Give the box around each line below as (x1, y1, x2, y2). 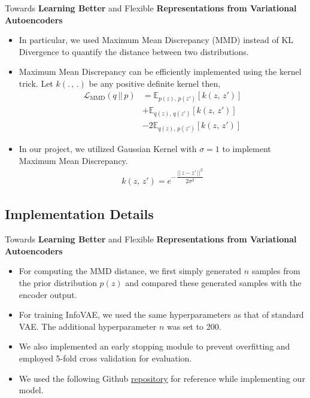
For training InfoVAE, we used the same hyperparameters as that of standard (19, 308, 304, 321)
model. (19, 384, 44, 396)
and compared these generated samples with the (125, 277, 302, 289)
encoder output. (19, 288, 77, 300)
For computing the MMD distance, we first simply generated (19, 265, 242, 277)
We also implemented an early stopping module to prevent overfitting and (19, 340, 290, 353)
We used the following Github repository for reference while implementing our (19, 372, 305, 384)
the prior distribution (19, 277, 97, 289)
